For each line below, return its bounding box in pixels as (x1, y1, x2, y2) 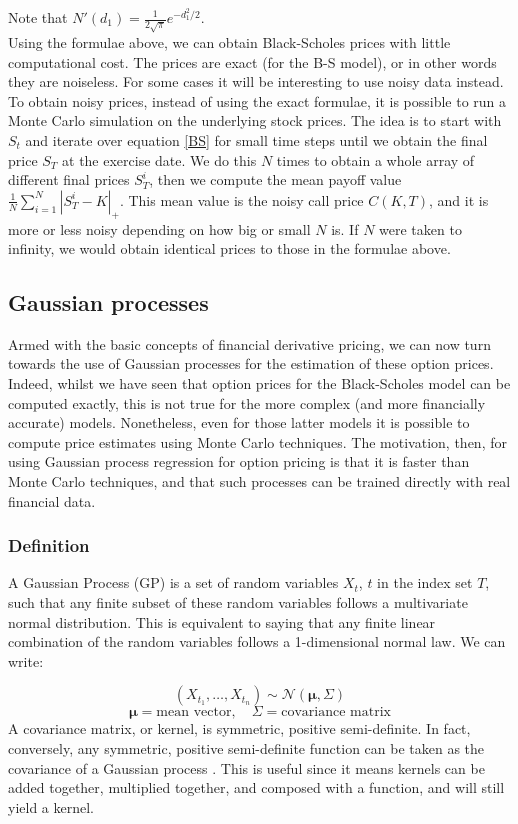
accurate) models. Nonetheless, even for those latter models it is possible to (8, 412, 470, 433)
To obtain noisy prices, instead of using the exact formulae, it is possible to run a (8, 90, 507, 111)
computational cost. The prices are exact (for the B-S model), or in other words (8, 51, 497, 72)
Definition (8, 533, 90, 558)
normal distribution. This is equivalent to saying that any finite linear (8, 611, 436, 632)
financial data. (8, 490, 96, 511)
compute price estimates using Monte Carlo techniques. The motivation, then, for (8, 431, 507, 452)
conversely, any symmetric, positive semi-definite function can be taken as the (8, 738, 485, 759)
